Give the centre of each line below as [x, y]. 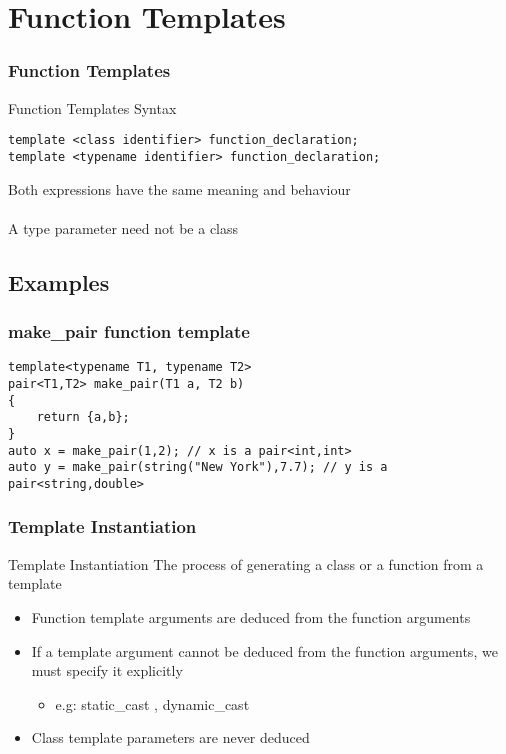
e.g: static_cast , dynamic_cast [152, 703]
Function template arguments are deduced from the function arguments [251, 616]
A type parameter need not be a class [123, 227]
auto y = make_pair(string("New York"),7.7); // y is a [198, 467]
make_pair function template [129, 330]
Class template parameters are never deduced [170, 737]
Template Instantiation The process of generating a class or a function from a [246, 563]
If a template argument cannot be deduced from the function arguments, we [264, 650]
